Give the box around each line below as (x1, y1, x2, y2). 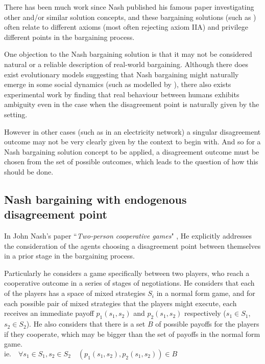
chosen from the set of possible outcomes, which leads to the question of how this (4, 156, 258, 167)
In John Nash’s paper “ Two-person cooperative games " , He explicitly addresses (4, 230, 252, 241)
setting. (4, 109, 28, 119)
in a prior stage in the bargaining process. (4, 250, 135, 261)
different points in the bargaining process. (4, 31, 135, 42)
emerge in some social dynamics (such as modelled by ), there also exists (4, 79, 231, 90)
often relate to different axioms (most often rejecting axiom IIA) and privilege (4, 22, 248, 32)
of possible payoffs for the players (155, 318, 259, 329)
